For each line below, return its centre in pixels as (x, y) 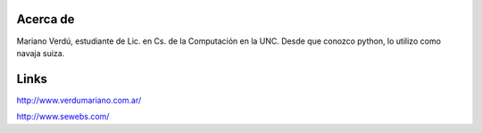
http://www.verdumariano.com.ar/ (79, 100)
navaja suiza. (41, 53)
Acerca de (46, 19)
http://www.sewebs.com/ (63, 117)
